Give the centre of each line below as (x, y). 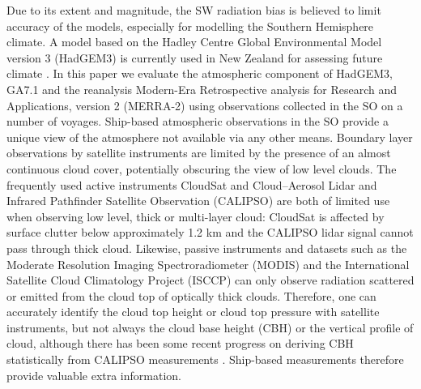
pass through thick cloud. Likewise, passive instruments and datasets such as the (207, 248)
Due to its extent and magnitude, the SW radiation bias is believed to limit (194, 10)
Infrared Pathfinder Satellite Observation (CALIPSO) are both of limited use (198, 201)
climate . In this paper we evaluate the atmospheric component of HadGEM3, (200, 73)
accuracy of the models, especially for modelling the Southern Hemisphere (190, 26)
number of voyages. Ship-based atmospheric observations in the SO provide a (198, 121)
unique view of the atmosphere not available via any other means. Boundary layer (210, 137)
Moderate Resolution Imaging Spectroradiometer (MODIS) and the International (208, 264)
